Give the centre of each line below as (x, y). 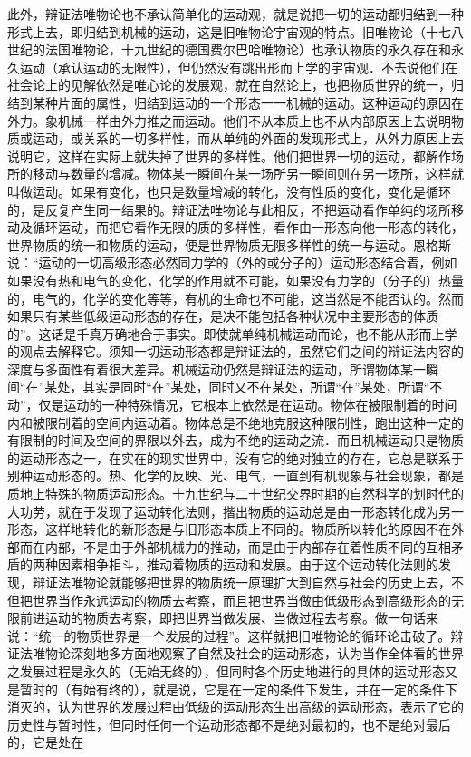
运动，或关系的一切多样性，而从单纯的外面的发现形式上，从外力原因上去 (248, 138)
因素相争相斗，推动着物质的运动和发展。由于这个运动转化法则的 (248, 564)
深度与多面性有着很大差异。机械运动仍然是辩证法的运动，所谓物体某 (210, 369)
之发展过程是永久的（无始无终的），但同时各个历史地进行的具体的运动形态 (226, 670)
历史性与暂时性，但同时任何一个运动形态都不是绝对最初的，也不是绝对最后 (229, 724)
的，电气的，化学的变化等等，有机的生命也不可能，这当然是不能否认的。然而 (235, 298)
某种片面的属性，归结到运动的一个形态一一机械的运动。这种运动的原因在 (248, 102)
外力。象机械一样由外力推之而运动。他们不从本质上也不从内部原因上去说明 (229, 120)
